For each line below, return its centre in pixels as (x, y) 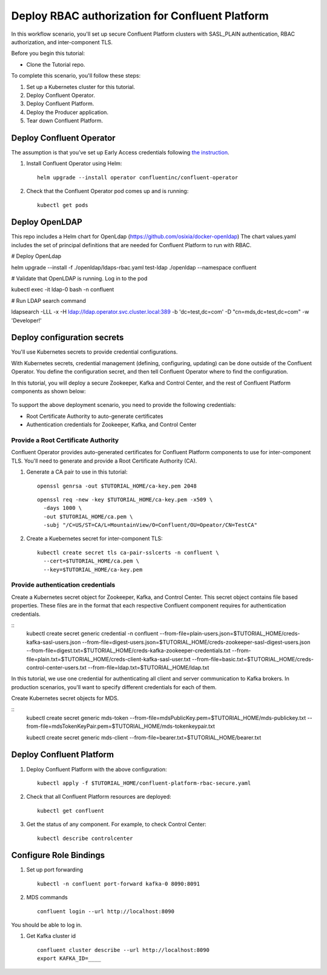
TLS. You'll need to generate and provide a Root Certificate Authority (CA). (104, 461)
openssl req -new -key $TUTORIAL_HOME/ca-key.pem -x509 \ (125, 499)
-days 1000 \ (63, 508)
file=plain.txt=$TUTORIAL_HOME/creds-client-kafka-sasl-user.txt (108, 659)
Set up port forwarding (55, 870)
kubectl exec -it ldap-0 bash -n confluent (63, 289)
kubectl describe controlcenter (85, 838)
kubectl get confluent (71, 811)
